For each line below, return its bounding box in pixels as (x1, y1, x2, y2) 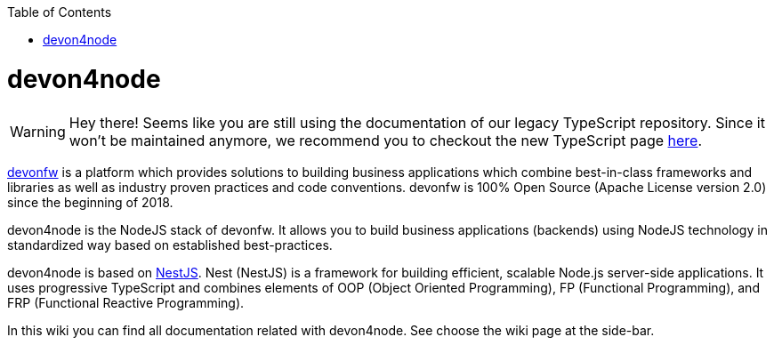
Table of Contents (7, 4, 112, 20)
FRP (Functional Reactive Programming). (7, 294, 245, 310)
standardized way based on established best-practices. (7, 237, 333, 253)
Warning (10, 122, 66, 140)
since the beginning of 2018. (7, 194, 173, 210)
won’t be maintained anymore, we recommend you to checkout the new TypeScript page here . (69, 131, 703, 149)
